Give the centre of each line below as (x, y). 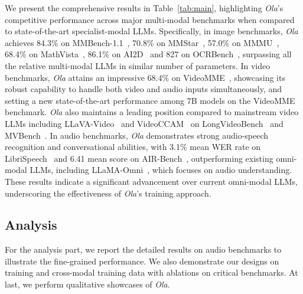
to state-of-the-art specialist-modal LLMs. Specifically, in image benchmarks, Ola (151, 31)
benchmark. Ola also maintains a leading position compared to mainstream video (152, 112)
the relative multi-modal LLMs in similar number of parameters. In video (138, 65)
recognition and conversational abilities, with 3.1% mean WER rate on (133, 147)
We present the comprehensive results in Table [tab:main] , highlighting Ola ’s (144, 8)
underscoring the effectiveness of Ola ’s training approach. (108, 193)
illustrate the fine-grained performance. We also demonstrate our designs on (142, 261)
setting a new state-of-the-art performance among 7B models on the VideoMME (150, 100)
